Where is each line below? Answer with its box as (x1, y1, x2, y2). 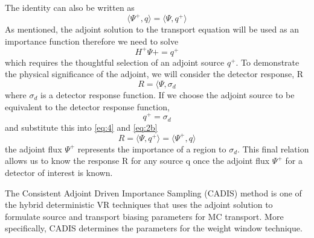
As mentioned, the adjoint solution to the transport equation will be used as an (5, 23, 299, 36)
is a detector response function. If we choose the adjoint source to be (40, 88, 295, 101)
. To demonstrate (235, 55, 300, 68)
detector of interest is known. (5, 166, 113, 178)
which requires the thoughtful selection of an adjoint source (5, 55, 225, 68)
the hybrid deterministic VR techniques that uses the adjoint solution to (5, 198, 273, 211)
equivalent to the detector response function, (5, 100, 170, 113)
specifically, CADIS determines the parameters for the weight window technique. (5, 222, 303, 234)
